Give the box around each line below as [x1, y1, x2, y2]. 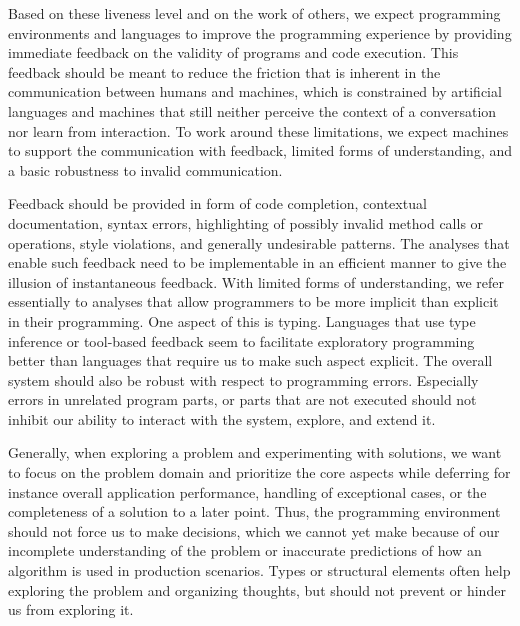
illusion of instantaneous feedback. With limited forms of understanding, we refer [8, 271, 505, 292]
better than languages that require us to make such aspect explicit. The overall [8, 350, 493, 371]
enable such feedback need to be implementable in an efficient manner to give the [8, 252, 507, 273]
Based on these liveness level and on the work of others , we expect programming [8, 3, 501, 23]
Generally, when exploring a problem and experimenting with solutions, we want [8, 442, 502, 463]
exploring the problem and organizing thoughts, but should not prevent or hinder [8, 579, 506, 600]
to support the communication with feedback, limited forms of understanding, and [8, 140, 513, 161]
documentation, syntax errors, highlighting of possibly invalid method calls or [8, 212, 484, 233]
